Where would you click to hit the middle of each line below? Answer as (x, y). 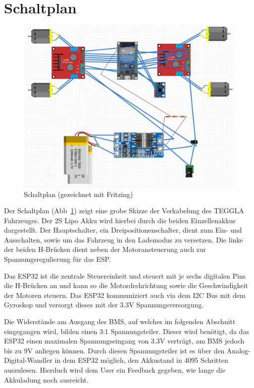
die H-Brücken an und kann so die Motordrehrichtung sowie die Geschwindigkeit (126, 285)
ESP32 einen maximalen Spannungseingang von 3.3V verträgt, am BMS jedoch (124, 341)
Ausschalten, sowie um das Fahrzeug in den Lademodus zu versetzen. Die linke (124, 239)
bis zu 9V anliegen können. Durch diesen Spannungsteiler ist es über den (114, 350)
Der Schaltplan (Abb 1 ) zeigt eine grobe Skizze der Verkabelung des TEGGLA (124, 211)
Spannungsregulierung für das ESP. (57, 259)
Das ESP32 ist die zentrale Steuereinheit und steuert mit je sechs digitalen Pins (125, 275)
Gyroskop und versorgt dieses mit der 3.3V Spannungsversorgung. (104, 305)
